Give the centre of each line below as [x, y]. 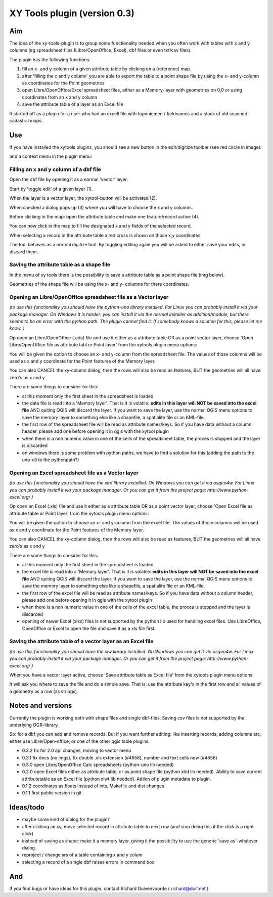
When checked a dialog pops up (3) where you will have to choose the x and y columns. [101, 207]
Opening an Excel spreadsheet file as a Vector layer [74, 473]
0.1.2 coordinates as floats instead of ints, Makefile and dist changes [93, 786]
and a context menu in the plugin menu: [51, 156]
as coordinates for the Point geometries [63, 83]
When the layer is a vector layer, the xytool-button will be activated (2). [83, 198]
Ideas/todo [27, 807]
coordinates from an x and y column [60, 97]
